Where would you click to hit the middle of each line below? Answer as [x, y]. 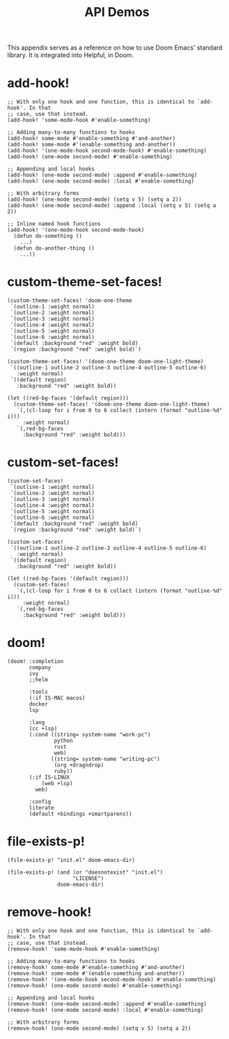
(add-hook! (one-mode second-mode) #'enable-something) [90, 157]
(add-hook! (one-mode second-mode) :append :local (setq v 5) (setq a [112, 206]
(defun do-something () [48, 236]
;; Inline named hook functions [54, 224]
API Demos [117, 12]
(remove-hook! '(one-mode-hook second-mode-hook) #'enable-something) [112, 979]
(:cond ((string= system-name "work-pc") [90, 734]
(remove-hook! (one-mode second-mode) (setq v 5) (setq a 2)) [99, 1028]
